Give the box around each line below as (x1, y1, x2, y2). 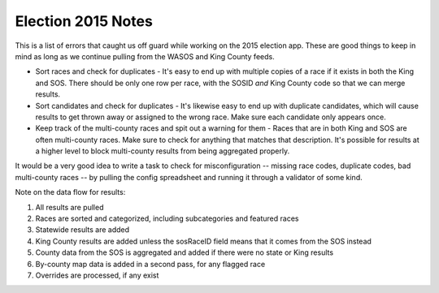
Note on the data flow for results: (15, 187, 126, 197)
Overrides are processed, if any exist (35, 270, 159, 280)
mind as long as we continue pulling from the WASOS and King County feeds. (15, 51, 276, 61)
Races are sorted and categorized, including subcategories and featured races (35, 213, 299, 223)
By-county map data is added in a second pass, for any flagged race (35, 259, 266, 269)
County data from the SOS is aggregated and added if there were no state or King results (35, 248, 333, 257)
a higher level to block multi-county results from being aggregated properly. (35, 146, 290, 156)
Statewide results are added (35, 225, 130, 235)
